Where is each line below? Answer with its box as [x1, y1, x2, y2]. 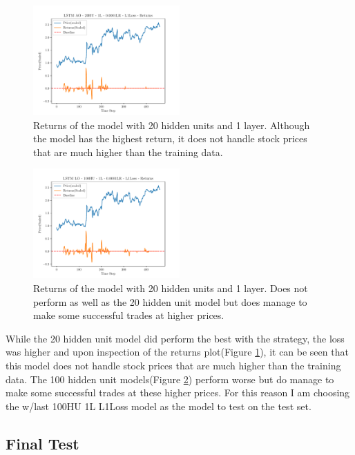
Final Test [6, 432, 79, 454]
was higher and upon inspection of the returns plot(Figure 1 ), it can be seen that [6, 345, 349, 359]
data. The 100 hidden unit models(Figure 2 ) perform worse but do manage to [6, 371, 334, 386]
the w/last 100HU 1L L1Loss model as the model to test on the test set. [6, 398, 311, 413]
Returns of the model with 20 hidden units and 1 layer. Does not [33, 280, 308, 295]
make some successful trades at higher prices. [33, 308, 224, 322]
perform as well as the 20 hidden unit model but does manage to [33, 294, 307, 309]
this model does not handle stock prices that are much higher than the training [6, 358, 341, 372]
